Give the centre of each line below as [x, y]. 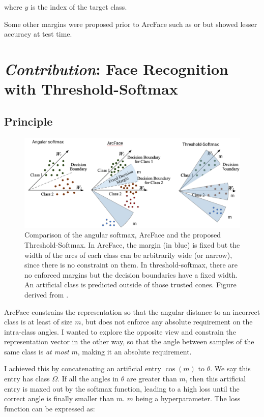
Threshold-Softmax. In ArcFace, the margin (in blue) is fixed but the [132, 244]
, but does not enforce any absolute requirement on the [167, 322]
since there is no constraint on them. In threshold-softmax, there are [131, 265]
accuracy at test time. [38, 34]
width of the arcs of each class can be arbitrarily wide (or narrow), [128, 255]
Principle [28, 121]
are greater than [152, 379]
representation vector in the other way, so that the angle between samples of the [129, 341]
